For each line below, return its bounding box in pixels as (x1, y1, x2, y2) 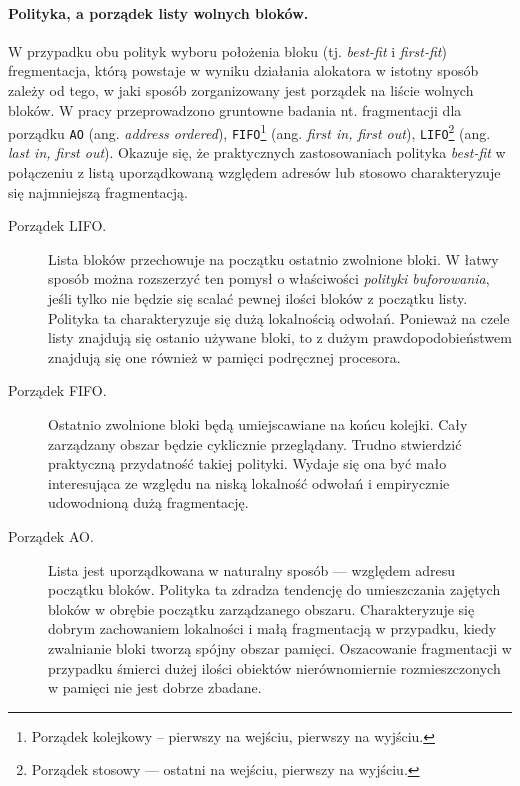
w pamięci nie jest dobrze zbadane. (48, 677, 262, 698)
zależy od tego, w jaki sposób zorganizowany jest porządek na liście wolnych (8, 79, 474, 100)
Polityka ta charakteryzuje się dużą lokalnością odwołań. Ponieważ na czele (48, 307, 510, 328)
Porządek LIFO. (8, 215, 107, 236)
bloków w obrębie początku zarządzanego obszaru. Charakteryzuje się (48, 598, 475, 619)
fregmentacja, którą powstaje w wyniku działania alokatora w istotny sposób (8, 60, 479, 81)
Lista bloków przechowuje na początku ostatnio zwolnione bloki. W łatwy (48, 248, 499, 269)
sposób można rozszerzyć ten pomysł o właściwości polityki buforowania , (48, 268, 490, 289)
